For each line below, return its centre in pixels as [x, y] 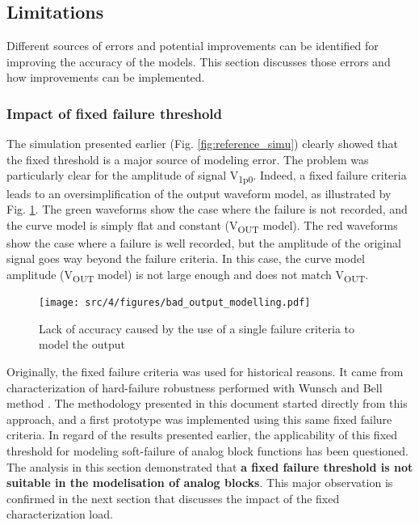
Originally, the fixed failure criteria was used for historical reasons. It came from [205, 371]
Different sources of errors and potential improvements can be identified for [193, 46]
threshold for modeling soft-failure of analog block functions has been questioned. [207, 450]
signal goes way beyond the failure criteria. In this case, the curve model [186, 258]
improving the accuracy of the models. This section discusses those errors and [199, 61]
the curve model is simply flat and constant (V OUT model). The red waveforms [202, 226]
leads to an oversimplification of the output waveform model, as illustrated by [199, 193]
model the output [82, 344]
